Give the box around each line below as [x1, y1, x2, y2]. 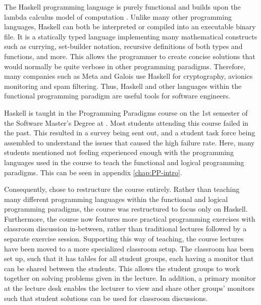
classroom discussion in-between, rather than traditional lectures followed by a [4, 223, 247, 234]
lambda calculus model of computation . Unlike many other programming [4, 11, 232, 22]
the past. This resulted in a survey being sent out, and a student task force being [4, 127, 255, 138]
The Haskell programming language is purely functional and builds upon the [4, 2, 241, 12]
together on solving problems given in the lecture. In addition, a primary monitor [4, 273, 256, 283]
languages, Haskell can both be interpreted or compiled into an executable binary [4, 21, 256, 32]
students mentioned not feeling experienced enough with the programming [4, 147, 234, 158]
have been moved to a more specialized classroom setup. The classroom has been [4, 243, 254, 253]
